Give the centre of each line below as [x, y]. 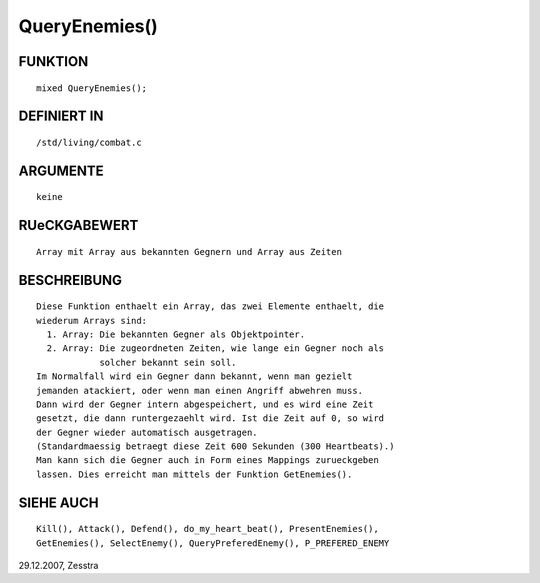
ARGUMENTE [61, 170]
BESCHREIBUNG [70, 280]
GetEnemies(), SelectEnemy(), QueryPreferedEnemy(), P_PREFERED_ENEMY [213, 543]
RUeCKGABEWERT [78, 225]
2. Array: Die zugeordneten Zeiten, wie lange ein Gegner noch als [215, 348]
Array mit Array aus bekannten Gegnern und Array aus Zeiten [189, 251]
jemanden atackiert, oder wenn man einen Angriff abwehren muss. [200, 390]
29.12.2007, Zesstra [58, 566]
